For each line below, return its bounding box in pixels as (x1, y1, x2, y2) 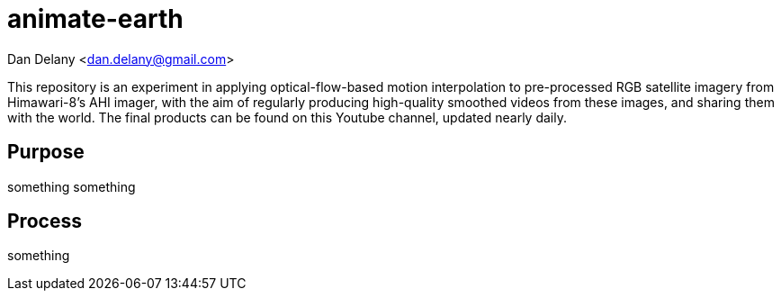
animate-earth (7, 4, 184, 34)
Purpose (7, 140, 85, 164)
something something (7, 178, 136, 194)
